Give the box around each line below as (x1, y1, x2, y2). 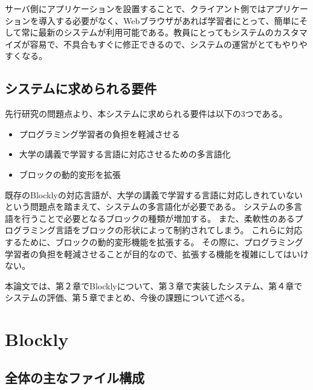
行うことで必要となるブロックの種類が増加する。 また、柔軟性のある (21, 212, 295, 224)
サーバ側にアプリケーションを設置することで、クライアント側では (5, 2, 266, 14)
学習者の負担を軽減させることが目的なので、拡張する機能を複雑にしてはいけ (5, 247, 309, 260)
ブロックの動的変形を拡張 (19, 168, 121, 180)
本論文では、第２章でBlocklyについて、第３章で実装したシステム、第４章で (5, 279, 303, 292)
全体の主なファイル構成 (5, 368, 144, 386)
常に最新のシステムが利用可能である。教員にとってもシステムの (21, 26, 274, 39)
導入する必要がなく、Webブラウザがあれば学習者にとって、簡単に (38, 14, 300, 27)
